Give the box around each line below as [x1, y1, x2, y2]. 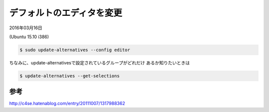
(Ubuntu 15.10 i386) [9, 34, 49, 40]
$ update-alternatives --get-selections [19, 73, 120, 79]
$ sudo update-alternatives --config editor [19, 47, 131, 53]
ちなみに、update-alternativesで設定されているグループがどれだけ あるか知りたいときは [9, 59, 190, 65]
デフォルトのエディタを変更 [9, 7, 123, 18]
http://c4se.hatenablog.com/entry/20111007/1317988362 [9, 101, 126, 107]
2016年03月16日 [9, 25, 42, 31]
